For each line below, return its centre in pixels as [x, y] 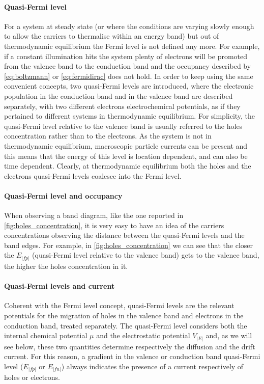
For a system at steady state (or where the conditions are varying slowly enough [129, 26]
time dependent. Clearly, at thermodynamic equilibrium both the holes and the [128, 166]
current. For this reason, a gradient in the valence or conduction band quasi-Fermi [132, 356]
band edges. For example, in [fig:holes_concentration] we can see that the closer [129, 245]
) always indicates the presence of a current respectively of [152, 366]
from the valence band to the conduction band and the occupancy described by [128, 66]
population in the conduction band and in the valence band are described [119, 95]
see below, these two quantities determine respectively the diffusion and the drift [130, 346]
